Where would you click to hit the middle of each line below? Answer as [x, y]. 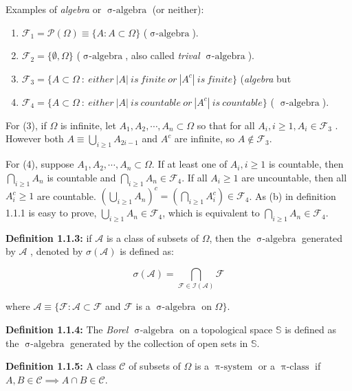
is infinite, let [88, 125]
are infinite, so [205, 138]
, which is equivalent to [211, 213]
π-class [295, 367]
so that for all [226, 125]
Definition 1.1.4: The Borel [67, 329]
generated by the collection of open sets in [159, 343]
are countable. [66, 195]
